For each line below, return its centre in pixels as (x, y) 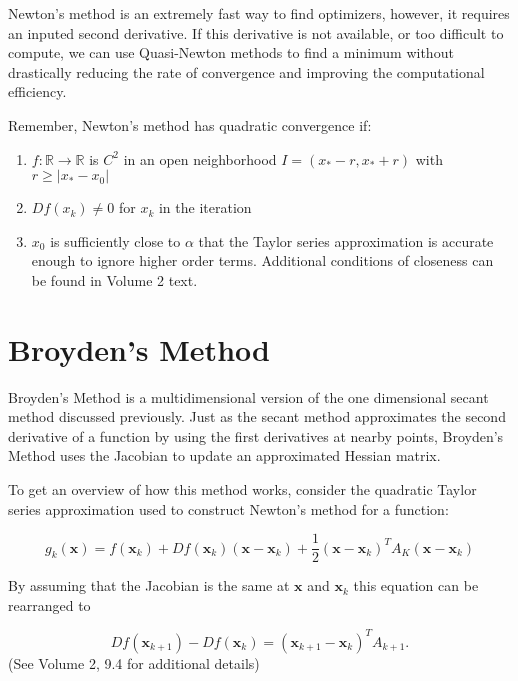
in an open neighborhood (200, 158)
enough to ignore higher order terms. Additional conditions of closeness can (262, 260)
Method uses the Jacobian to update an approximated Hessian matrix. (224, 455)
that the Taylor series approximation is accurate (346, 240)
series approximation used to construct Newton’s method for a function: (228, 508)
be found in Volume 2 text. (114, 279)
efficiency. (37, 91)
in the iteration (205, 207)
